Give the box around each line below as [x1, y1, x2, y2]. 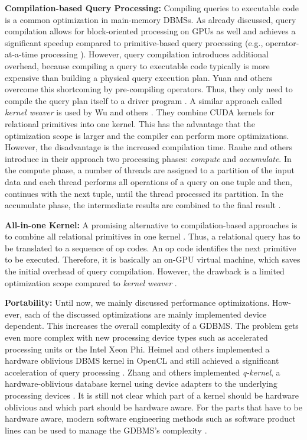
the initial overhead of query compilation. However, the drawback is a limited [5, 265, 285, 277]
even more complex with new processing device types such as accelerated [5, 331, 268, 344]
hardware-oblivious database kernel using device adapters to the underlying [5, 377, 277, 390]
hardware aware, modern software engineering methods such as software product [5, 412, 296, 425]
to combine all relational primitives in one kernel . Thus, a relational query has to [5, 230, 301, 242]
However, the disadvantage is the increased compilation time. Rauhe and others [5, 141, 293, 153]
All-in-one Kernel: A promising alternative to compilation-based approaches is [5, 218, 298, 231]
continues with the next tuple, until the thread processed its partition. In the [5, 187, 283, 199]
